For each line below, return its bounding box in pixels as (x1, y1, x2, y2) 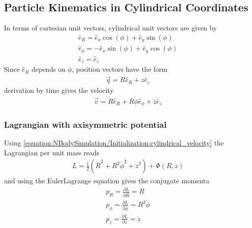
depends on (31, 64, 65, 74)
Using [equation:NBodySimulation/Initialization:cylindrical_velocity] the (4, 138, 224, 148)
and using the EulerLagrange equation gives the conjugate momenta (4, 175, 210, 185)
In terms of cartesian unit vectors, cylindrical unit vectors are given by (4, 23, 217, 33)
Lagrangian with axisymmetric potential (4, 118, 167, 130)
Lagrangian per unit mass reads (4, 147, 99, 157)
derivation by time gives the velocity (4, 85, 114, 95)
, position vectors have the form (71, 64, 168, 74)
